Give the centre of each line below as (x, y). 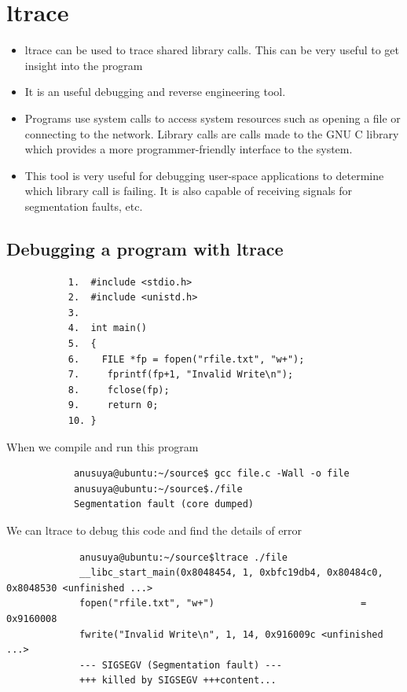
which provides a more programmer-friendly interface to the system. (189, 149)
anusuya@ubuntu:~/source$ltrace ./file (183, 557)
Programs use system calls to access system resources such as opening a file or (213, 118)
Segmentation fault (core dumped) (163, 504)
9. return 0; (113, 405)
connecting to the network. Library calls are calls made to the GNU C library (212, 133)
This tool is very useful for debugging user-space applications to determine (204, 175)
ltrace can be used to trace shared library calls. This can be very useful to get (212, 50)
